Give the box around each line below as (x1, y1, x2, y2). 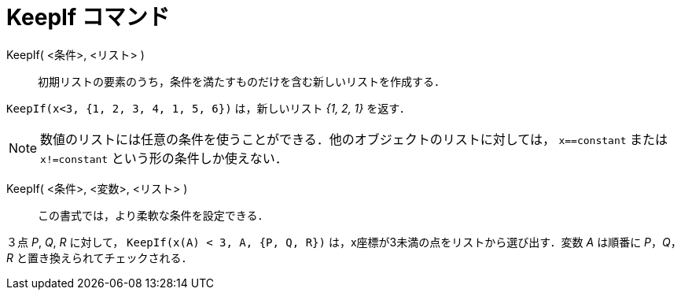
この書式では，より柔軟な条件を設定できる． (38, 208, 269, 222)
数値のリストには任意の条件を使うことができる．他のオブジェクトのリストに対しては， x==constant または (40, 131, 668, 147)
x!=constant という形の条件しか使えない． (40, 150, 288, 166)
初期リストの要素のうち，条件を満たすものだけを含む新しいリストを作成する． (38, 74, 445, 88)
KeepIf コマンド (6, 4, 170, 31)
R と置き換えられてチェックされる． (6, 250, 193, 265)
